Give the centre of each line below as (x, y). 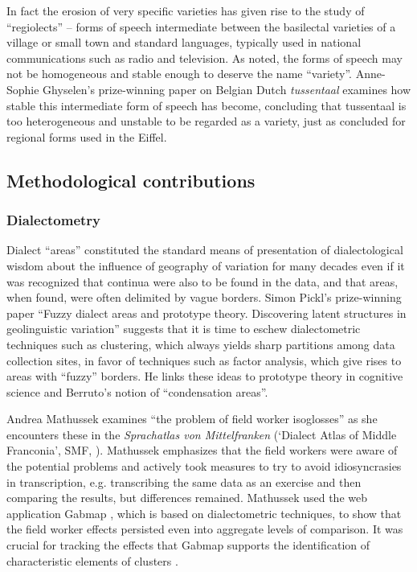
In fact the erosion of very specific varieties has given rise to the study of (186, 10)
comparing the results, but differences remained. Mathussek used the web (187, 498)
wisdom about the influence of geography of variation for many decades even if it (206, 265)
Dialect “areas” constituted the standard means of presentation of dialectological (205, 250)
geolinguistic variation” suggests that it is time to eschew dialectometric (184, 329)
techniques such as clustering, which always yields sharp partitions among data (201, 344)
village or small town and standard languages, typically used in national (184, 42)
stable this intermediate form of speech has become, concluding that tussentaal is (206, 105)
